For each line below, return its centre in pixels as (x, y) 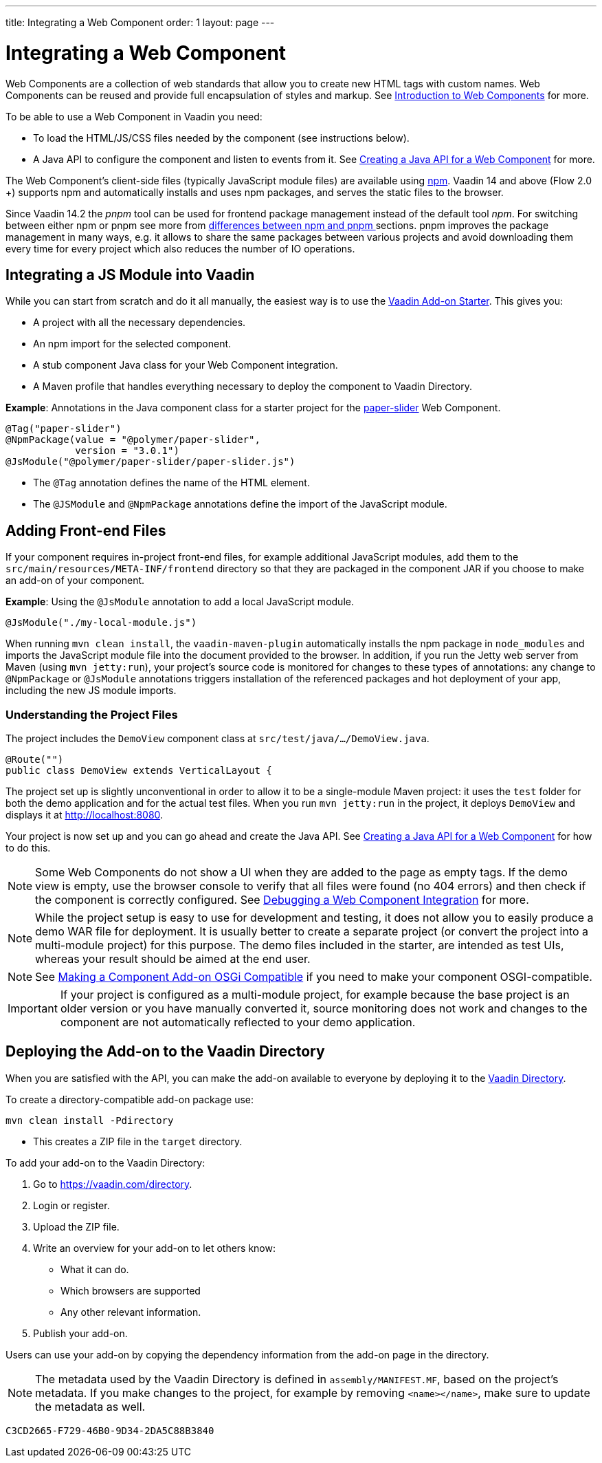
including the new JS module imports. (91, 691)
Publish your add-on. (80, 1333)
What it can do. (95, 1269)
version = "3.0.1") (127, 451)
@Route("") (35, 759)
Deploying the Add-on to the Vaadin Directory (165, 1052)
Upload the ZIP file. (76, 1226)
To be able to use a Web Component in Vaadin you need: (134, 116)
